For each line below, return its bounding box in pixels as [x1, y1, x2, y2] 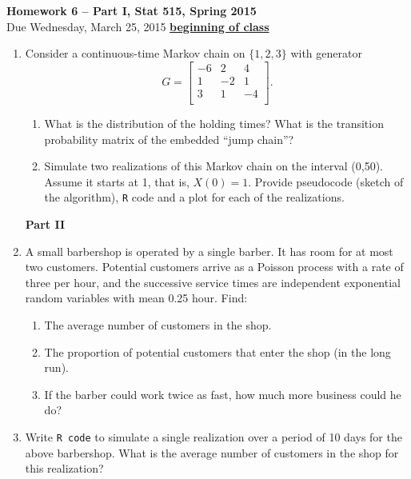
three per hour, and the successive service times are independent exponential [25, 273, 401, 290]
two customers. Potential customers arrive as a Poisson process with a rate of [25, 258, 404, 275]
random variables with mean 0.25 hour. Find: [25, 289, 248, 306]
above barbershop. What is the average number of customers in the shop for [25, 444, 399, 461]
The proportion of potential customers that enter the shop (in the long [44, 343, 391, 360]
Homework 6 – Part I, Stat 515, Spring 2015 [6, 2, 257, 18]
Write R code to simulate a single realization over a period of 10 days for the [25, 428, 402, 445]
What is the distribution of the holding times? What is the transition [44, 114, 384, 131]
